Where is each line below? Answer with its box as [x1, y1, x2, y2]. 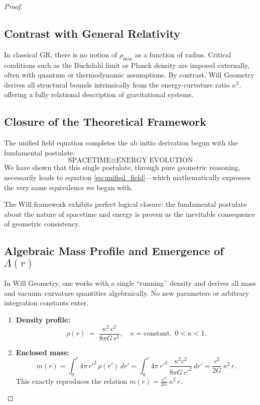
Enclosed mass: [16, 347, 69, 357]
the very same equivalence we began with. [4, 182, 133, 192]
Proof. [4, 1, 23, 11]
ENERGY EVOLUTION [116, 157, 193, 165]
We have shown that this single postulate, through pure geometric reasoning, [4, 162, 240, 173]
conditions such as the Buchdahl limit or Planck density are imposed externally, [4, 59, 249, 70]
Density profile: [16, 314, 70, 325]
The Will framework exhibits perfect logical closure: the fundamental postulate [4, 199, 247, 209]
